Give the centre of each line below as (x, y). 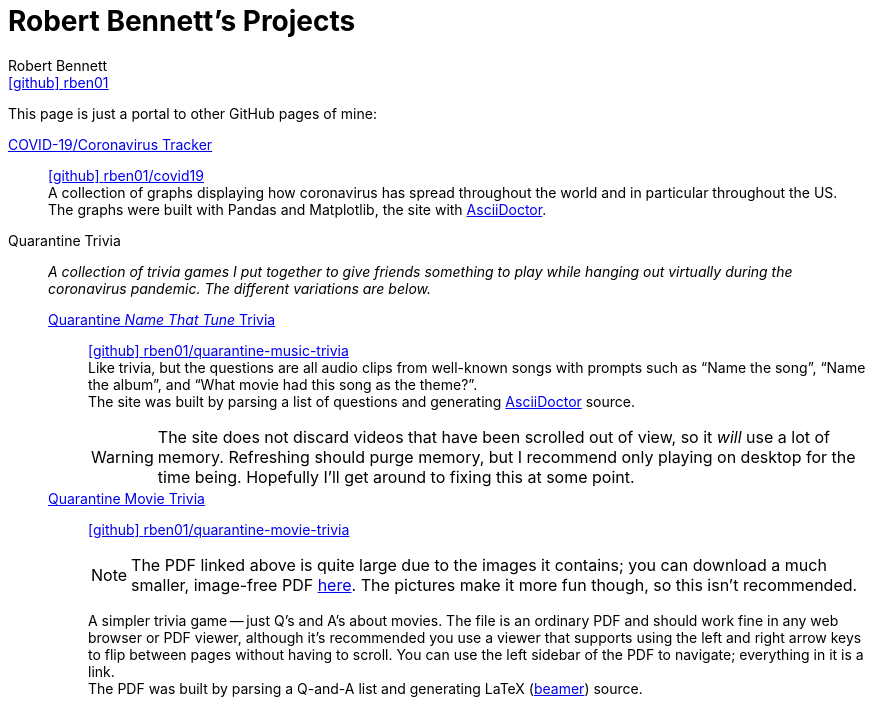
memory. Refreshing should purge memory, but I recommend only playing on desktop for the (506, 456)
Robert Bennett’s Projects (182, 21)
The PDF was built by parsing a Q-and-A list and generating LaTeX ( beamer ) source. (365, 688)
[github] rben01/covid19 (126, 175)
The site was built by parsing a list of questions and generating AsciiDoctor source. (362, 401)
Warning (122, 456)
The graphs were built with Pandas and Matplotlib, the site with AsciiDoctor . (297, 209)
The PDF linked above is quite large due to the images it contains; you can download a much (479, 564)
